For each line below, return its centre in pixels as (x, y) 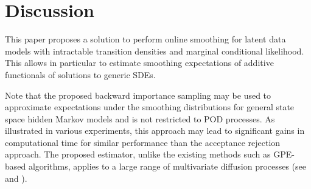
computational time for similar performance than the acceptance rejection (143, 142)
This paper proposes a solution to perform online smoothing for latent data (145, 39)
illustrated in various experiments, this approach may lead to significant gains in (155, 131)
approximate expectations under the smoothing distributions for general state (150, 107)
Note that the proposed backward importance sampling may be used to (138, 95)
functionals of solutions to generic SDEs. (80, 74)
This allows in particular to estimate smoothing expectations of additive (139, 63)
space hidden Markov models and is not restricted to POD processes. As (140, 118)
